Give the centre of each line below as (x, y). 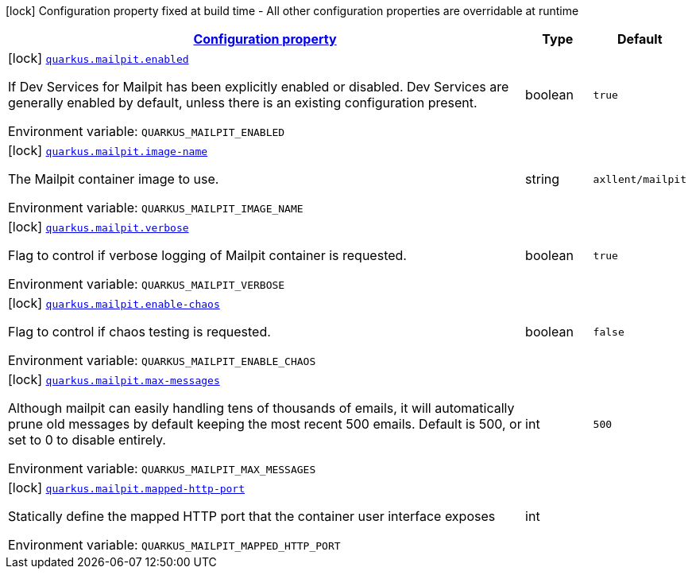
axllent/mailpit (640, 179)
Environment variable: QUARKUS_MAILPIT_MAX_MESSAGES (162, 468)
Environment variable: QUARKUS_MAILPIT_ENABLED (147, 131)
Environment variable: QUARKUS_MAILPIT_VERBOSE (147, 284)
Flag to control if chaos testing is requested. (139, 332)
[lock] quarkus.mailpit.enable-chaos (114, 303)
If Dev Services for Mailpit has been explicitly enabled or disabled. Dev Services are (259, 87)
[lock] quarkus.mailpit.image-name (108, 150)
